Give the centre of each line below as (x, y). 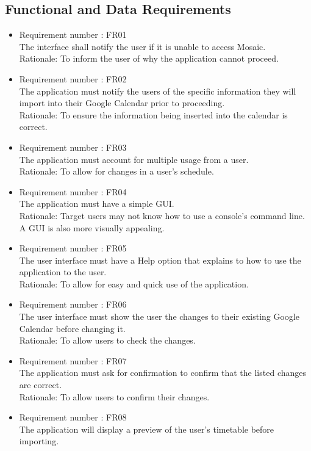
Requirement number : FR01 (73, 34)
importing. (39, 441)
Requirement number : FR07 (73, 360)
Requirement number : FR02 (73, 78)
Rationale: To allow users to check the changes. (107, 340)
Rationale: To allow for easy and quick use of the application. (134, 283)
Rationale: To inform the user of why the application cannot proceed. (149, 58)
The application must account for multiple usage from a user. (134, 159)
